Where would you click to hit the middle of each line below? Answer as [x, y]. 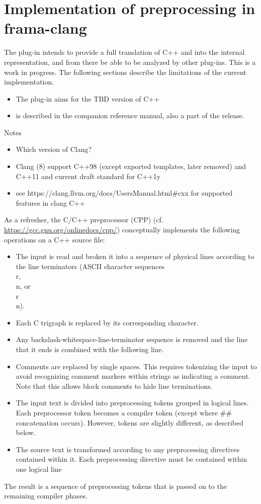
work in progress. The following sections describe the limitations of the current [125, 72]
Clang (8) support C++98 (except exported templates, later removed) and [131, 166]
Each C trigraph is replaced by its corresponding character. [107, 322]
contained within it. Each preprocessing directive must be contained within [132, 459]
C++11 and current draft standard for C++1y [88, 176]
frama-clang [46, 28]
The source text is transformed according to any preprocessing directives [128, 449]
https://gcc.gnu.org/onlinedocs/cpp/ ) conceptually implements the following [122, 230]
